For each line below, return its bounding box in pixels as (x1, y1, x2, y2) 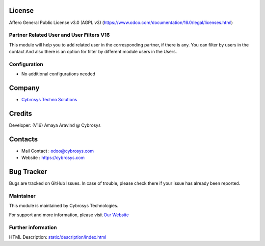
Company (9, 84, 40, 92)
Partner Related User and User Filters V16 (9, 32, 110, 39)
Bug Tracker (9, 168, 48, 176)
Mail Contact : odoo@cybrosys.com (21, 148, 94, 154)
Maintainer (9, 192, 36, 199)
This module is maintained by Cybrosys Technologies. (9, 203, 119, 209)
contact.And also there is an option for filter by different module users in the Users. (9, 49, 177, 55)
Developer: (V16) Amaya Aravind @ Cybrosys (9, 122, 101, 128)
